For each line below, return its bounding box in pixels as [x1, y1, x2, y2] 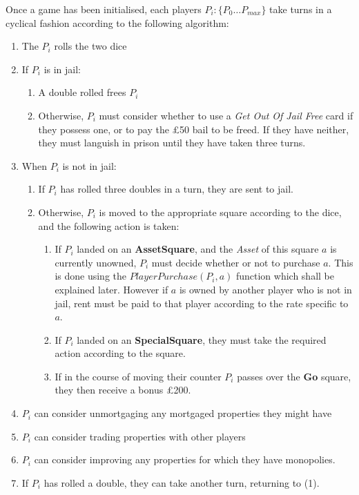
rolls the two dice [54, 39, 127, 53]
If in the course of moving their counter [55, 369, 222, 383]
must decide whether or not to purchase [151, 255, 320, 269]
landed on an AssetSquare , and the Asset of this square [77, 242, 319, 256]
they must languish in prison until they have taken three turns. [38, 135, 306, 150]
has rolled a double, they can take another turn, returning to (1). [43, 475, 320, 489]
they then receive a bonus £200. [55, 382, 191, 397]
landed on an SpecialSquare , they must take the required [77, 332, 327, 347]
